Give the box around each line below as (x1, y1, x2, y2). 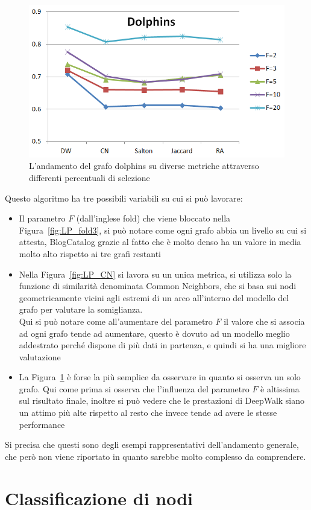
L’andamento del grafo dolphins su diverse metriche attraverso (29, 159, 259, 172)
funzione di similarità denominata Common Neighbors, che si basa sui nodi (19, 279, 297, 292)
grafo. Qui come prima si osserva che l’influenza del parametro (19, 382, 250, 395)
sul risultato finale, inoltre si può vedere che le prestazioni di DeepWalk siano (19, 394, 305, 407)
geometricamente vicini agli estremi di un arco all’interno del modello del (19, 291, 289, 304)
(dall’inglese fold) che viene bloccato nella (76, 212, 231, 225)
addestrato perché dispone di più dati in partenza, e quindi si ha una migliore (19, 339, 306, 351)
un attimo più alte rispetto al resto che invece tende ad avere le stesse (19, 406, 277, 419)
